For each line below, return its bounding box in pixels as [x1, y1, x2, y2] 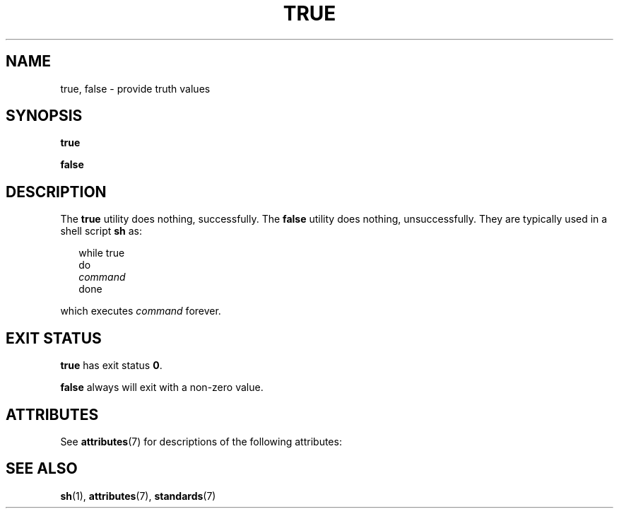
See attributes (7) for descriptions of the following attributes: [60, 435, 342, 448]
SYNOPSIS [6, 107, 83, 125]
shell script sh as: [60, 225, 143, 238]
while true [78, 247, 125, 259]
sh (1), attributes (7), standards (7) [60, 489, 216, 502]
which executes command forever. [60, 305, 221, 317]
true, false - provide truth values [60, 82, 211, 95]
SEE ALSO [6, 460, 78, 478]
